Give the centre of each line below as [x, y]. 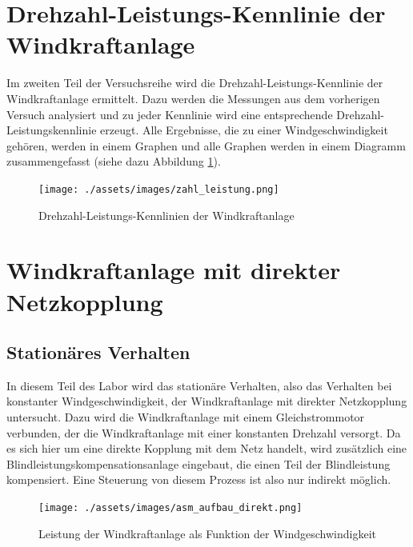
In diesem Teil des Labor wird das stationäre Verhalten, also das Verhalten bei [199, 385]
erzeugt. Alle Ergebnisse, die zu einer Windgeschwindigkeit [244, 130]
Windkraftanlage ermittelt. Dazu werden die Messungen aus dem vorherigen [193, 98]
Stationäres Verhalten [98, 352]
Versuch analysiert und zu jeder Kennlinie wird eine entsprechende [170, 114]
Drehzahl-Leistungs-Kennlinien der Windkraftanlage [166, 215]
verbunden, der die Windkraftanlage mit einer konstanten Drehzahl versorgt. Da [204, 432]
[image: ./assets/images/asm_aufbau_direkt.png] [170, 508]
